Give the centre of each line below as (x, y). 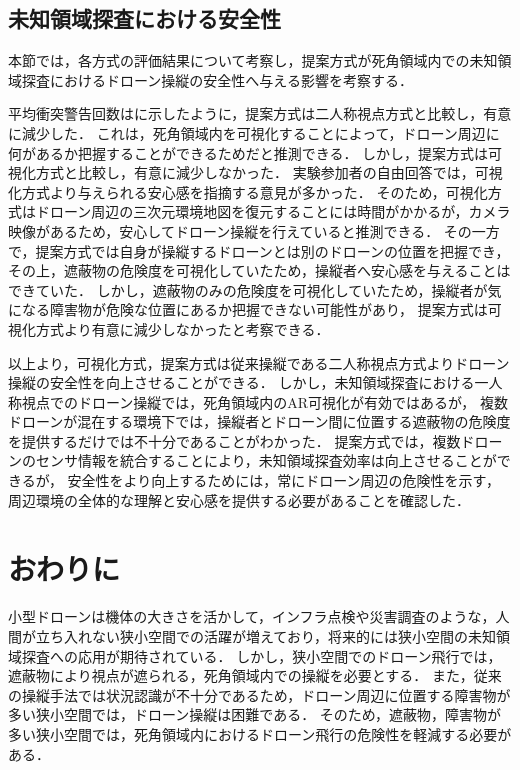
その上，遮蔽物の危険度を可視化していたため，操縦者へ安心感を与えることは (259, 270)
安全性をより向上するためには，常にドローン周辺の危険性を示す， (283, 480)
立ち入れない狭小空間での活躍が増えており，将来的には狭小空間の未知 (265, 635)
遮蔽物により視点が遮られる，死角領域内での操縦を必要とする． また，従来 (255, 675)
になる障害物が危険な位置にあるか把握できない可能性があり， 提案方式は (248, 309)
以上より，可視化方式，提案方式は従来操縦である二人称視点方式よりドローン (259, 362)
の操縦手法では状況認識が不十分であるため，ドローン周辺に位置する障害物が (259, 694)
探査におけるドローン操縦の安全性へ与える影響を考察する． (217, 79)
